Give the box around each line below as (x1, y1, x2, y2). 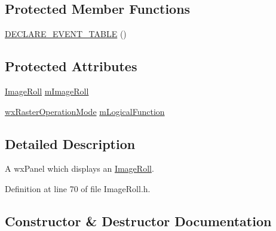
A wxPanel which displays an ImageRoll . (5, 162, 154, 175)
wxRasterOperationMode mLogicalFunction (5, 105, 165, 117)
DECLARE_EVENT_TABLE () (5, 28, 127, 40)
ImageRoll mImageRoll (5, 85, 89, 97)
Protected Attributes (5, 57, 137, 75)
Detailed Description (5, 134, 136, 153)
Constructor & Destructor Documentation (5, 211, 272, 230)
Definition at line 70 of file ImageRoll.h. (5, 182, 151, 194)
